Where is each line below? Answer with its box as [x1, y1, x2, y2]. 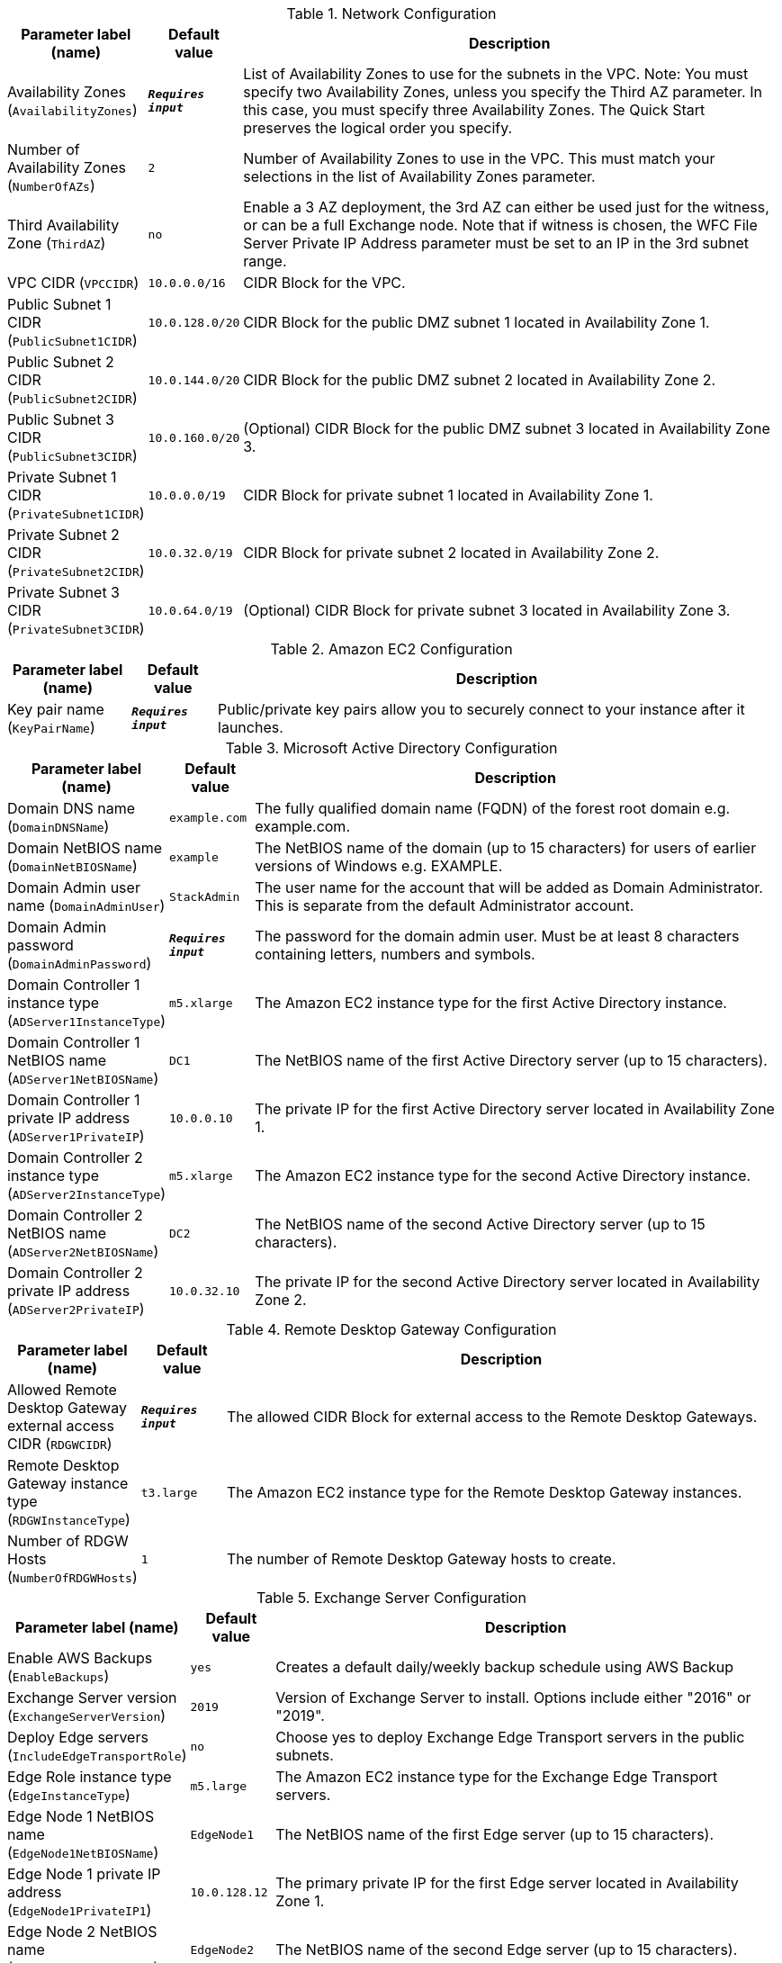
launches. [218, 718, 283, 736]
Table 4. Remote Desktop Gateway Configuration [226, 1320, 557, 1338]
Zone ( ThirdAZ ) [7, 234, 106, 252]
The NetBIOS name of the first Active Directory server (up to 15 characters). [255, 1051, 768, 1069]
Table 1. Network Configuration [286, 5, 497, 23]
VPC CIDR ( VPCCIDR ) [7, 274, 139, 292]
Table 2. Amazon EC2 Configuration [270, 640, 513, 658]
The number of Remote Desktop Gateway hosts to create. [226, 1550, 616, 1568]
